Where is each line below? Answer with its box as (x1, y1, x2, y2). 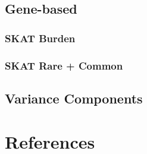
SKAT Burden (5, 30, 76, 45)
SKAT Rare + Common (5, 58, 123, 73)
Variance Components (5, 89, 143, 107)
